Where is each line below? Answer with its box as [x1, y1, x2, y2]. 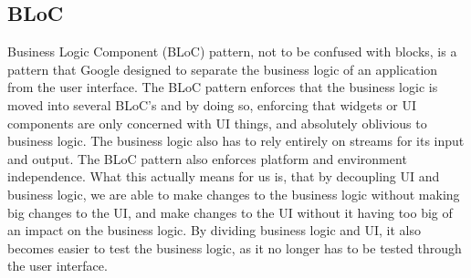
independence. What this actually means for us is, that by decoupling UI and [7, 167, 440, 186]
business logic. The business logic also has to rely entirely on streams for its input [7, 131, 465, 150]
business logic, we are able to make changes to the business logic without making [7, 184, 460, 203]
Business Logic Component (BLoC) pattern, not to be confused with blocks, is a [7, 42, 457, 61]
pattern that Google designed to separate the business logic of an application [7, 59, 438, 78]
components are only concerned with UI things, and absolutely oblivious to [7, 113, 427, 132]
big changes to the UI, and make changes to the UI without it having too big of [7, 202, 453, 221]
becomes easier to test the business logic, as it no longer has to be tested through [7, 238, 462, 257]
